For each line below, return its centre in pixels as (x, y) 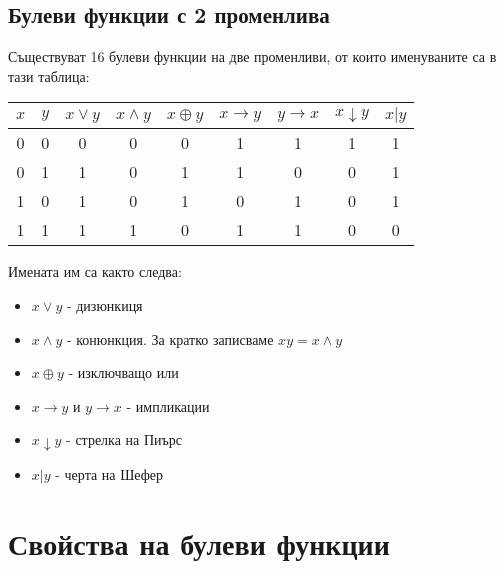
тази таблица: (49, 75)
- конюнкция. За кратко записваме (170, 338)
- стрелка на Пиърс (124, 439)
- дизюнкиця (104, 304)
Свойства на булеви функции (199, 543)
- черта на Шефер (109, 474)
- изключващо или (123, 372)
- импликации (168, 405)
